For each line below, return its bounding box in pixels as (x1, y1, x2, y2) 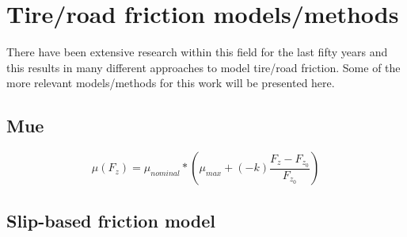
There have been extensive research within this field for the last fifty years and (6, 44, 388, 60)
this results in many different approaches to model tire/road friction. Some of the (6, 59, 401, 75)
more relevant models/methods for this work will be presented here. (6, 75, 335, 91)
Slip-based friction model (6, 208, 215, 232)
